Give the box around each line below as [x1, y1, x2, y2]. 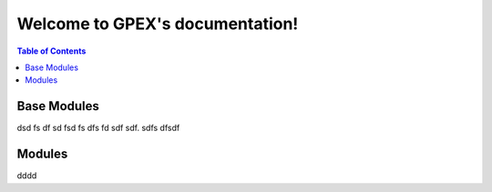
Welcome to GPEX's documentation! [16, 14, 299, 34]
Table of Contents [16, 45, 87, 56]
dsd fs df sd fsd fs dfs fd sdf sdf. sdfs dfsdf [16, 123, 180, 134]
